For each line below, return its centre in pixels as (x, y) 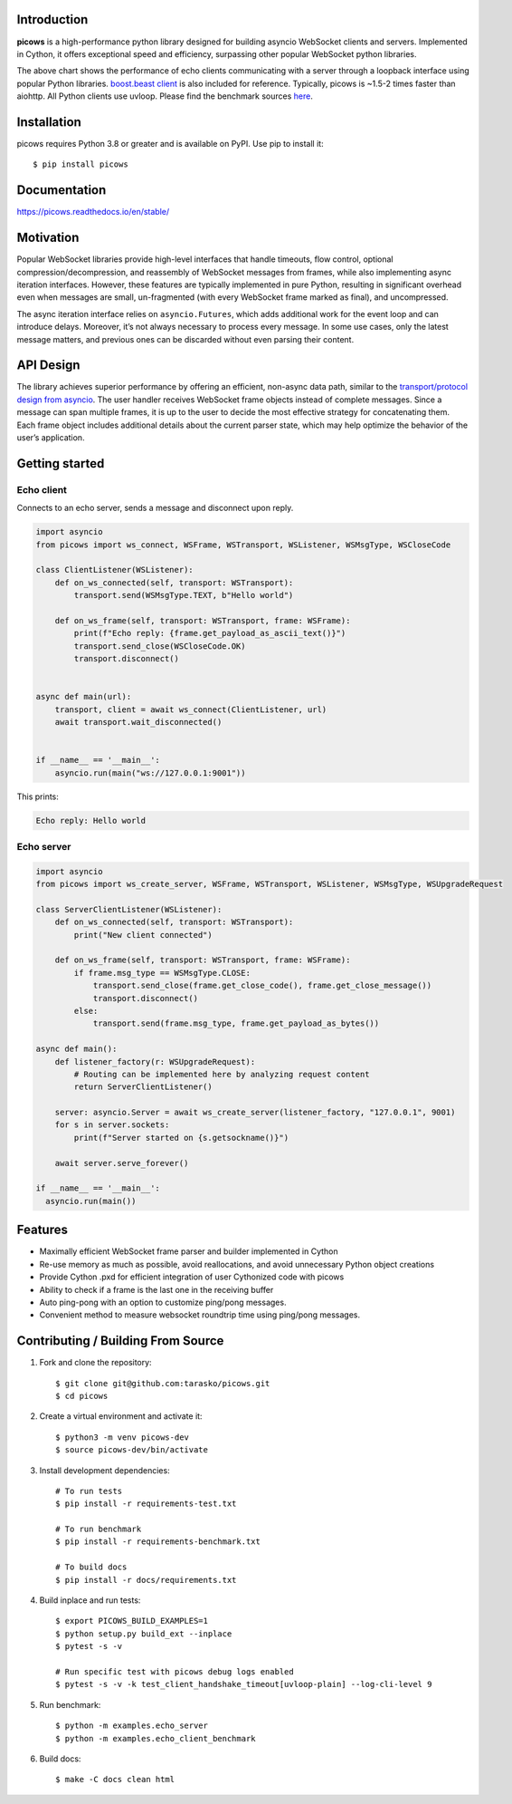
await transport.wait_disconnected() (138, 722)
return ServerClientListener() (143, 1087)
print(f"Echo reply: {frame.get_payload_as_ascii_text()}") (210, 633)
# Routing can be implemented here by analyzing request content (222, 1074)
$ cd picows (82, 1396)
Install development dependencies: (105, 1470)
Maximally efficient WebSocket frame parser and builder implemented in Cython (189, 1251)
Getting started (61, 463)
